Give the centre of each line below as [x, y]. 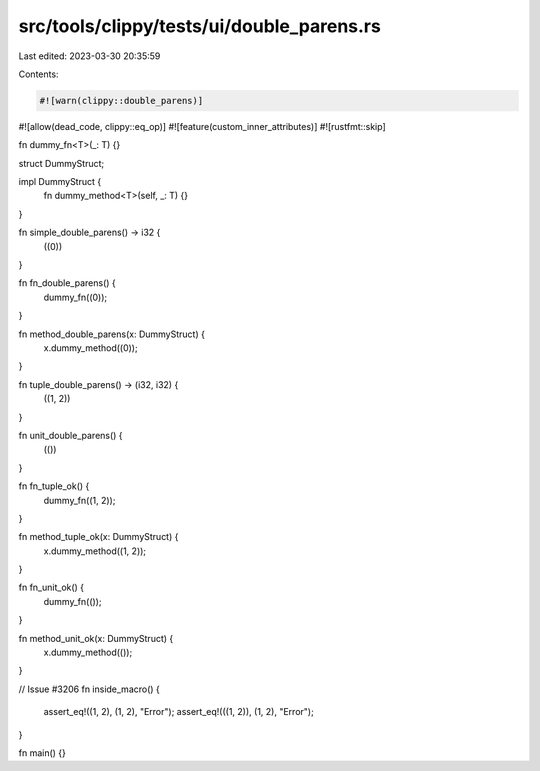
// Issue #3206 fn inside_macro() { [89, 689]
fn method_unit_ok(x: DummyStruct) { [96, 638]
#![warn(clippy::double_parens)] [121, 100]
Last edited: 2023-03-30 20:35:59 [89, 56]
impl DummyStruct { [60, 182]
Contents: [38, 74]
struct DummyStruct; [61, 163]
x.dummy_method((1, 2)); [95, 551]
